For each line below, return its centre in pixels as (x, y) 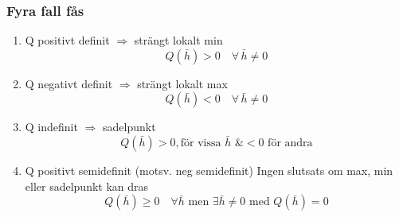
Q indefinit (51, 127)
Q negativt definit (69, 83)
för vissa (201, 143)
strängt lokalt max (182, 83)
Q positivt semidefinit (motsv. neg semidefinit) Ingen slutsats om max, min (209, 170)
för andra (290, 143)
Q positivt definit (67, 40)
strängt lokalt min (178, 40)
